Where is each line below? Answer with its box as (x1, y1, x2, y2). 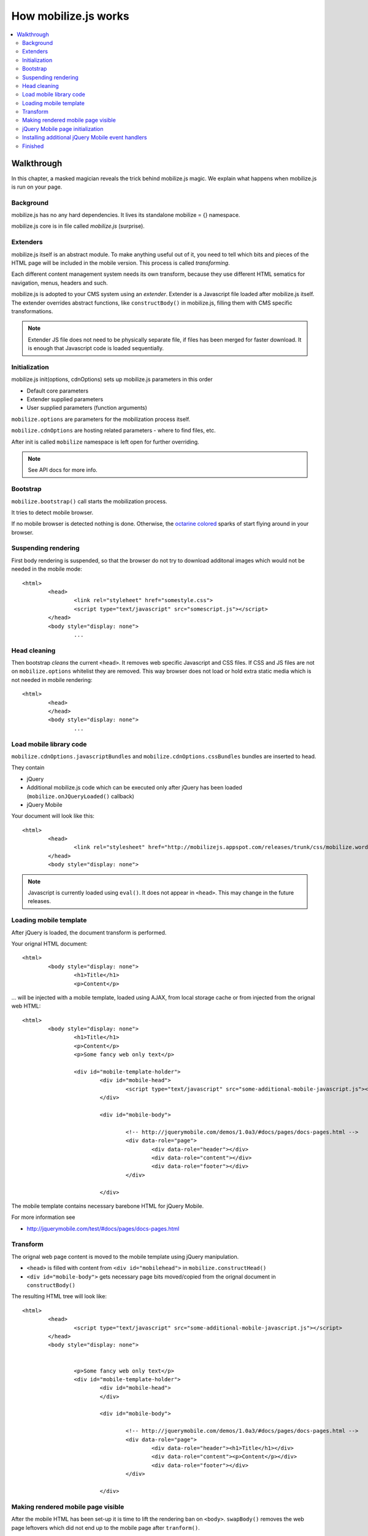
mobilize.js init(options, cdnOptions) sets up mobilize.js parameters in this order (11, 375, 213, 383)
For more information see (11, 1213, 75, 1221)
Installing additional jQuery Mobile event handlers (22, 134, 147, 141)
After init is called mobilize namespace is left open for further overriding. (11, 438, 199, 445)
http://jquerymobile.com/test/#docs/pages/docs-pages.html (26, 1224, 180, 1232)
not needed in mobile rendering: (11, 676, 93, 683)
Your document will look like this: (11, 812, 95, 820)
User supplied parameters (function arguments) (26, 404, 147, 412)
